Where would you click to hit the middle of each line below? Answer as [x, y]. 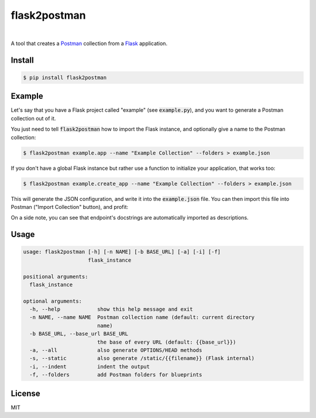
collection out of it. [33, 118]
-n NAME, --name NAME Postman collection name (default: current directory [142, 317]
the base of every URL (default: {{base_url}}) [166, 342]
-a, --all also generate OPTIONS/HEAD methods [116, 350]
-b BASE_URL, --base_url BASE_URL [79, 334]
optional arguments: [52, 301]
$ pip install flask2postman [65, 77]
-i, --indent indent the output [90, 366]
